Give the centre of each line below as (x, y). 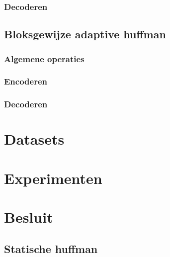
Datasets (34, 139)
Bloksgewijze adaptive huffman (85, 34)
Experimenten (53, 178)
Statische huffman (51, 248)
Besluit (29, 217)
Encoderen (26, 81)
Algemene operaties (44, 58)
